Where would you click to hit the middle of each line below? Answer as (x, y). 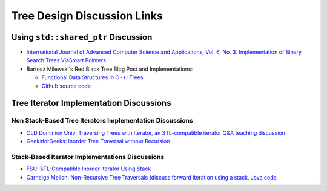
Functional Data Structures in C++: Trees (92, 77)
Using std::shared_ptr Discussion (82, 37)
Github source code (66, 86)
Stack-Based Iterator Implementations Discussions (88, 157)
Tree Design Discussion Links (87, 16)
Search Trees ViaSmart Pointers (66, 60)
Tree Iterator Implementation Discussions (91, 103)
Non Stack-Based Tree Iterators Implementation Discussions (102, 121)
